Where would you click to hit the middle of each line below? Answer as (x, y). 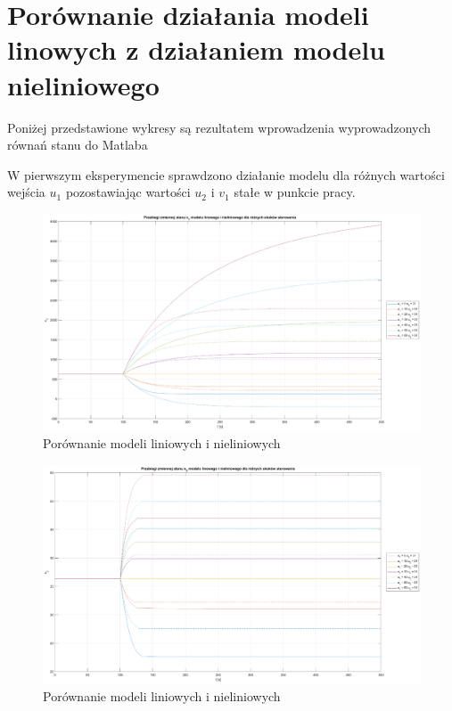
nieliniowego (83, 84)
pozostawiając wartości (128, 192)
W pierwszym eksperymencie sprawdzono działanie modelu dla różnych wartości (226, 174)
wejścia (26, 192)
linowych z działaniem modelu (196, 49)
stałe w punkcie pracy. (295, 192)
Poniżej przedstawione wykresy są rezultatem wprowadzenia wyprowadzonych (219, 127)
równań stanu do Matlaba (78, 145)
